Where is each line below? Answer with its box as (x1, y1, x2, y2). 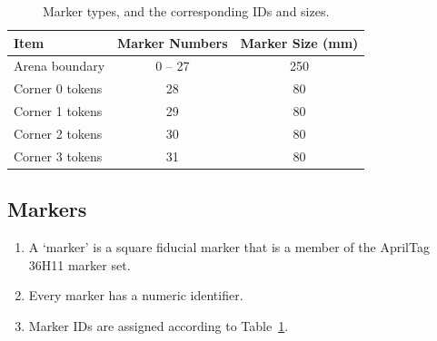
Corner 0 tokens (14, 79, 103, 98)
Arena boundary (14, 56, 105, 75)
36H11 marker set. (28, 255, 131, 274)
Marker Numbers (117, 33, 228, 52)
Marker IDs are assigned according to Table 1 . (28, 316, 289, 335)
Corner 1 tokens (14, 102, 103, 121)
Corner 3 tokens (14, 146, 103, 165)
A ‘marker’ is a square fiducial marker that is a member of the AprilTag (28, 238, 430, 257)
